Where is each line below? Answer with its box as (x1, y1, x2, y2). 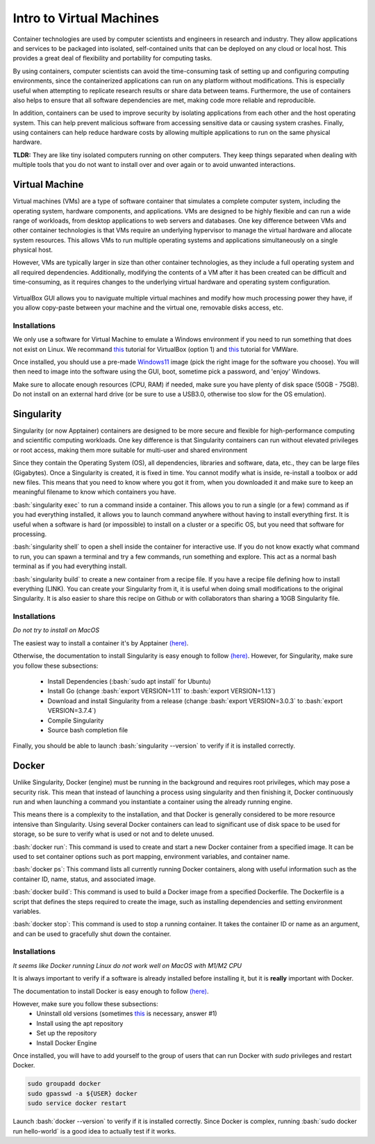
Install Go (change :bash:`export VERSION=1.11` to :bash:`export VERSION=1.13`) (47, 687, 276, 695)
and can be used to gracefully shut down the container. (12, 929, 172, 938)
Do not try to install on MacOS (12, 626, 100, 634)
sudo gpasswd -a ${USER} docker (27, 1089, 138, 1097)
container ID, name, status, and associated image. (12, 875, 156, 883)
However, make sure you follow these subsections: (12, 1000, 159, 1008)
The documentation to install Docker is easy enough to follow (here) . (12, 987, 209, 995)
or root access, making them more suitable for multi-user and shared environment (12, 446, 248, 454)
